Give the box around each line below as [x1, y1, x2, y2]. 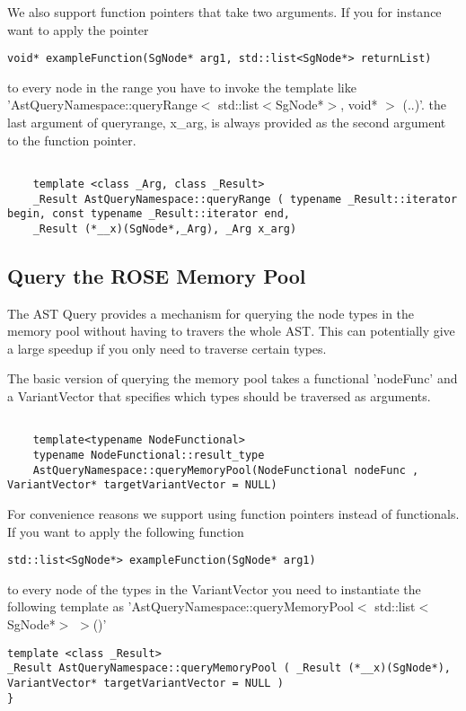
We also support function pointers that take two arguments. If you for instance [7, 3, 442, 21]
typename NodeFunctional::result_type [32, 448, 265, 461]
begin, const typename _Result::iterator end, [7, 207, 290, 221]
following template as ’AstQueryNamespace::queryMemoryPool [7, 597, 354, 616]
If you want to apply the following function [7, 522, 244, 540]
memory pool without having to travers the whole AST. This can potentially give [7, 321, 455, 340]
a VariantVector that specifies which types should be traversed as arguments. [7, 387, 431, 406]
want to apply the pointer [7, 20, 149, 39]
